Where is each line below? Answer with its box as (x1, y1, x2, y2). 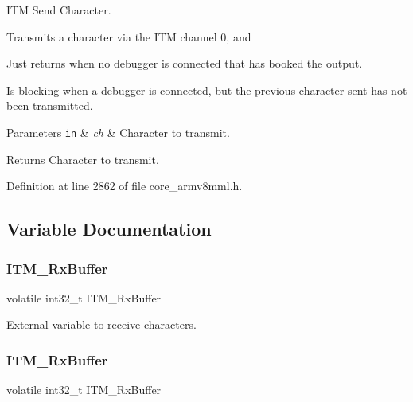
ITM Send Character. (6, 2, 111, 18)
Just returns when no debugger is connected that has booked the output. (6, 55, 363, 72)
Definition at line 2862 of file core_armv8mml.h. (6, 178, 243, 194)
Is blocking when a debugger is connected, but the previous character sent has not (6, 81, 407, 98)
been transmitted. (6, 97, 93, 114)
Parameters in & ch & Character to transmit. (6, 123, 230, 140)
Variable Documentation (6, 217, 212, 241)
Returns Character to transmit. (6, 150, 159, 167)
